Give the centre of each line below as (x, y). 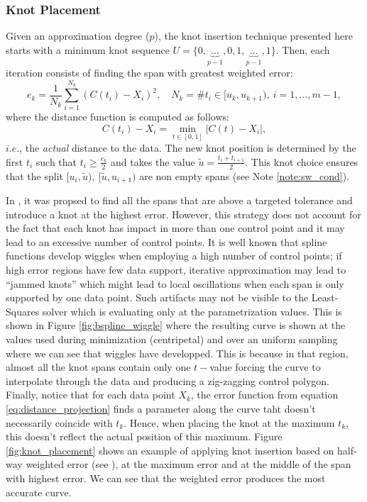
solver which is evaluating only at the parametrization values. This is (192, 311)
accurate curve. (39, 492)
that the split (34, 175)
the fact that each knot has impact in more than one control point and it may (175, 228)
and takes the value (153, 161)
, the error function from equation (264, 395)
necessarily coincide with (59, 422)
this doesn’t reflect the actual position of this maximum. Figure (144, 436)
